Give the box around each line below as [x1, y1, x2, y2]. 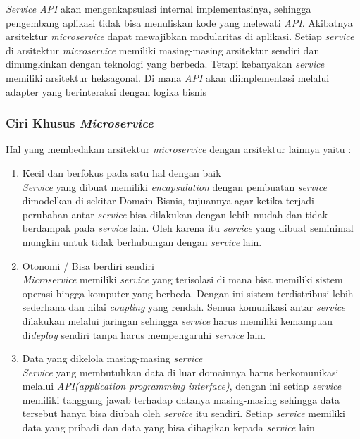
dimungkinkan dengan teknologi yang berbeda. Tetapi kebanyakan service [6, 56, 325, 71]
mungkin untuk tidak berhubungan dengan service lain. [22, 234, 262, 249]
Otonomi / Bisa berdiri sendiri [22, 258, 154, 273]
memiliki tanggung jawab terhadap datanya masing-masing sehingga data [22, 392, 340, 407]
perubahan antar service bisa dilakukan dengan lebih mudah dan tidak [22, 206, 328, 221]
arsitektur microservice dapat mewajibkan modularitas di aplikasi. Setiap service [6, 29, 354, 44]
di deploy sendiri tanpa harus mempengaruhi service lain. [22, 327, 266, 342]
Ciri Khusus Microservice [6, 114, 154, 132]
